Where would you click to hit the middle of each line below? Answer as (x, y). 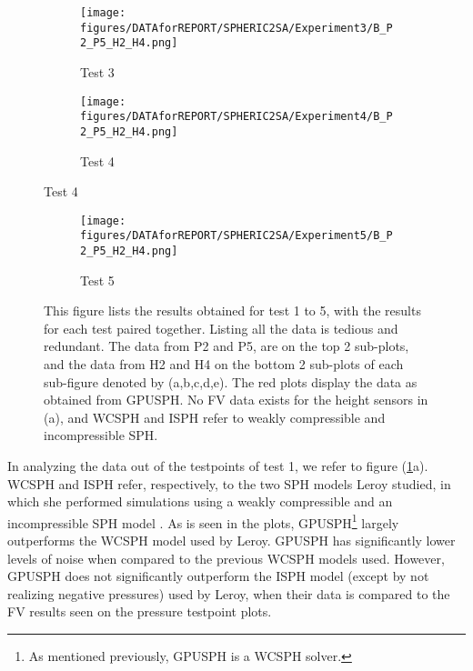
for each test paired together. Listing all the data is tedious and (221, 328)
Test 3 (97, 71)
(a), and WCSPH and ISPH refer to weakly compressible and (215, 417)
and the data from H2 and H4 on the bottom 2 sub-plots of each (224, 364)
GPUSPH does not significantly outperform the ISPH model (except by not (218, 576)
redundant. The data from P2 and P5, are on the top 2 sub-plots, (226, 346)
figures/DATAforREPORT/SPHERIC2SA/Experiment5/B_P (236, 236)
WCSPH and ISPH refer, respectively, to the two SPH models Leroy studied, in (229, 483)
